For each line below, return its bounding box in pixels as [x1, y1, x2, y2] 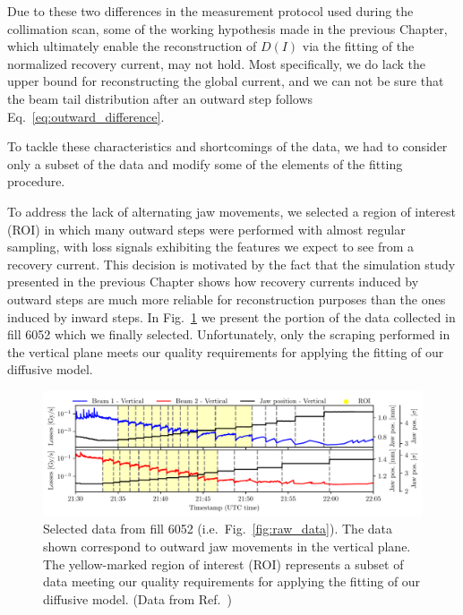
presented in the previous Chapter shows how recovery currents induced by [7, 272, 419, 291]
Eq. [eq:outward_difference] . [7, 107, 165, 125]
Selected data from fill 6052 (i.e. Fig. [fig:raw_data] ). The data [43, 519, 392, 538]
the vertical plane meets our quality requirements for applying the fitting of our [7, 342, 444, 361]
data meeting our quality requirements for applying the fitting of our [43, 572, 421, 591]
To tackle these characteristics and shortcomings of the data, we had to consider [7, 137, 448, 156]
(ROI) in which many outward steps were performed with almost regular [7, 219, 406, 238]
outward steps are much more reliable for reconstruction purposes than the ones [7, 289, 446, 308]
